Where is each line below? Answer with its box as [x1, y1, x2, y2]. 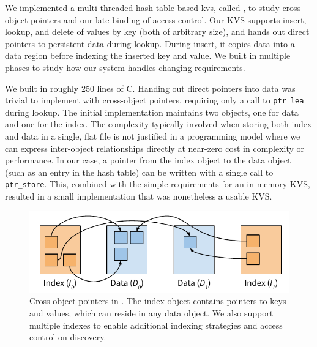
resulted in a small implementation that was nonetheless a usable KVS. [5, 190, 272, 203]
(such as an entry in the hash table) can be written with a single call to [5, 165, 274, 178]
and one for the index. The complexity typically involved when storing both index [5, 118, 312, 130]
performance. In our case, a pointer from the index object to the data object [5, 154, 291, 166]
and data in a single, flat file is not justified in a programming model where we [5, 130, 300, 142]
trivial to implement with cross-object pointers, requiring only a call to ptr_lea [5, 94, 304, 106]
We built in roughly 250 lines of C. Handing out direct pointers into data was [5, 81, 296, 94]
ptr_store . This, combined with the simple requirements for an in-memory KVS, [5, 177, 310, 190]
